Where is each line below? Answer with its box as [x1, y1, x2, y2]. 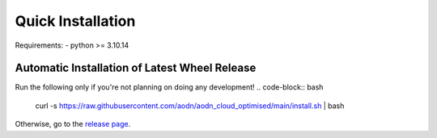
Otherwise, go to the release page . [15, 119, 131, 129]
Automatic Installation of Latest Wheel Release [15, 61, 257, 75]
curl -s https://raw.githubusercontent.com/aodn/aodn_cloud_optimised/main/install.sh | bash [35, 101, 345, 111]
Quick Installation [15, 12, 136, 30]
